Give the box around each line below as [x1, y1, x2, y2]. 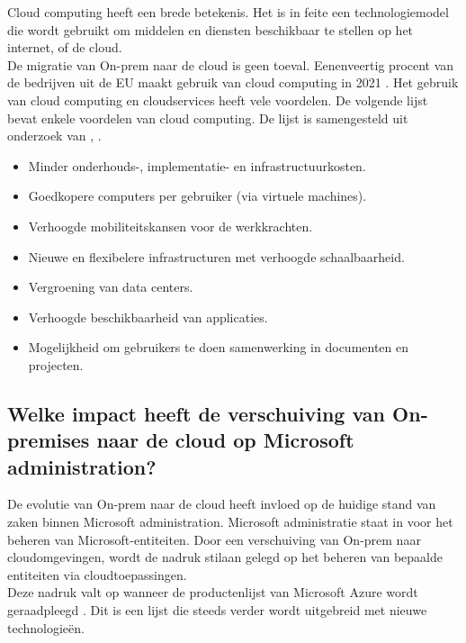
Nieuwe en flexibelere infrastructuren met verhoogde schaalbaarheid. [28, 247, 405, 266]
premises [7, 426, 90, 454]
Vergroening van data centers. [28, 277, 193, 296]
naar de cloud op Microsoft [96, 426, 354, 454]
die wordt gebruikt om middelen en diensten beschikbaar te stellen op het [7, 20, 414, 39]
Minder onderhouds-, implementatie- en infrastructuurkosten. [28, 156, 366, 175]
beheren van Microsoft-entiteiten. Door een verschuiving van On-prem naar [7, 530, 421, 548]
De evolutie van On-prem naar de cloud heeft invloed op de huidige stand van [7, 494, 436, 513]
